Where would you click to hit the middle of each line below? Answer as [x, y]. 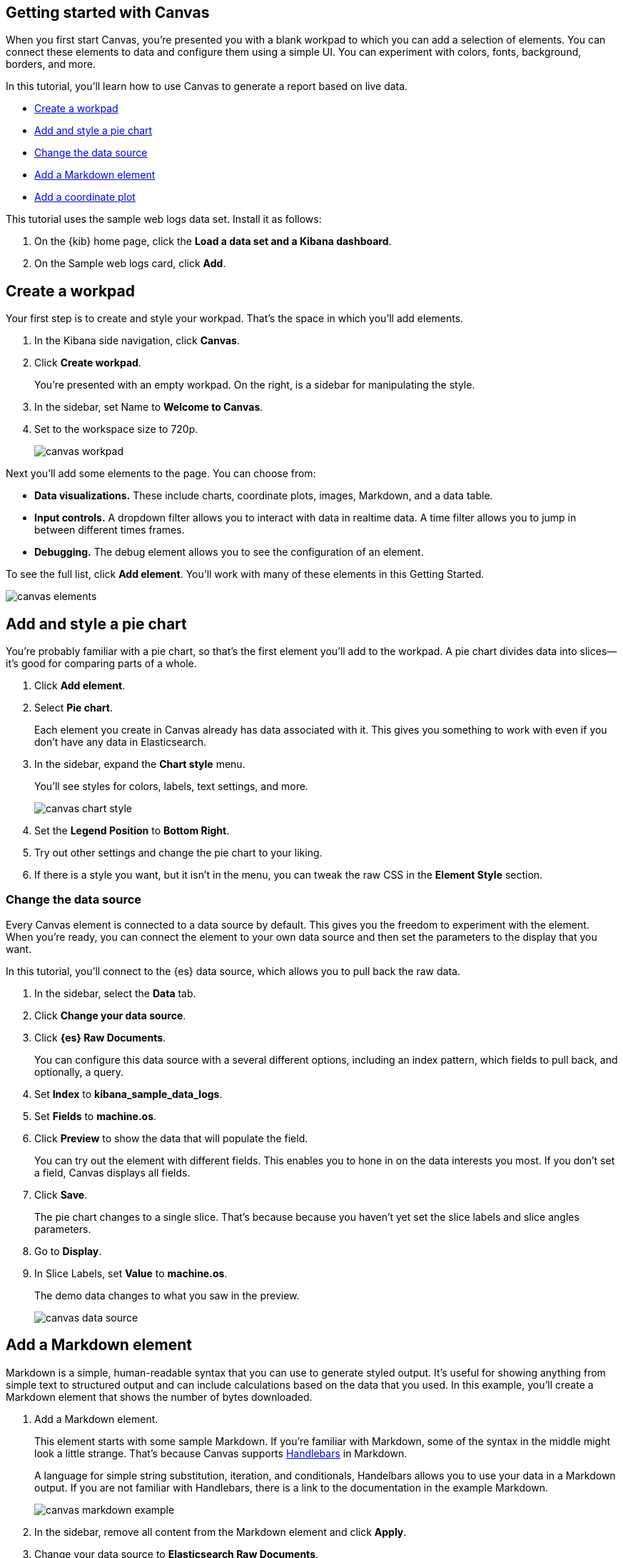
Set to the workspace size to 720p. [116, 429]
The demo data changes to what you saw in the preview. [167, 1295]
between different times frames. [110, 530]
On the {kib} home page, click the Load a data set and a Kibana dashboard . [213, 241]
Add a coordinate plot [85, 197]
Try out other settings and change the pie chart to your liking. [178, 853]
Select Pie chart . [74, 708]
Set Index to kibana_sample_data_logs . [128, 1094]
